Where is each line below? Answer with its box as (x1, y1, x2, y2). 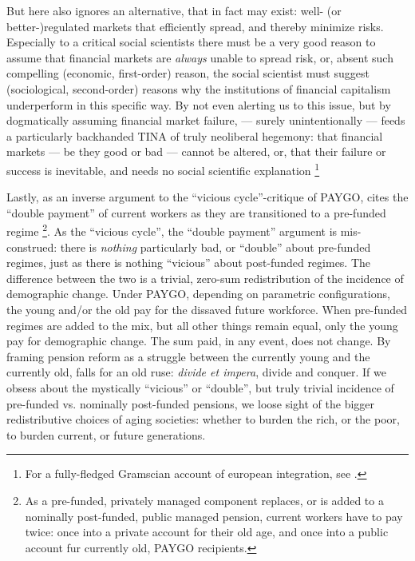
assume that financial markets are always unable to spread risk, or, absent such (6, 49, 393, 66)
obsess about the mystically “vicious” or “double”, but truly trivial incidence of (6, 379, 394, 396)
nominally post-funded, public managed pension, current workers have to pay (25, 507, 403, 524)
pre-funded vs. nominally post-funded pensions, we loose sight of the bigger (6, 395, 375, 412)
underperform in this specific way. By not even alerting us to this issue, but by (6, 96, 391, 113)
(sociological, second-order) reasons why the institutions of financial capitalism (6, 80, 391, 97)
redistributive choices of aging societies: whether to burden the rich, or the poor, (6, 411, 400, 428)
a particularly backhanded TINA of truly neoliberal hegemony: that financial (6, 127, 383, 144)
